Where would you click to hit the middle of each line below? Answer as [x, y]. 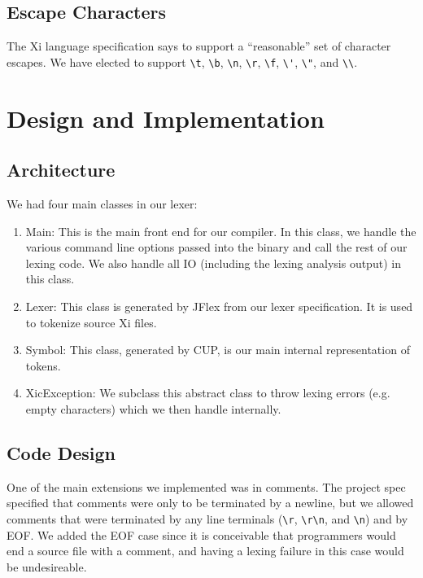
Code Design [61, 452]
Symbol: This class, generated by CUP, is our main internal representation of [218, 350]
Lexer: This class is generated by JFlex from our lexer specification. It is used [219, 306]
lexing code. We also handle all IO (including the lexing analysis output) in [213, 263]
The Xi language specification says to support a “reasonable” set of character [199, 46]
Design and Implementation [166, 118]
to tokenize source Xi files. [91, 322]
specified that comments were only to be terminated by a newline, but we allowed [210, 503]
